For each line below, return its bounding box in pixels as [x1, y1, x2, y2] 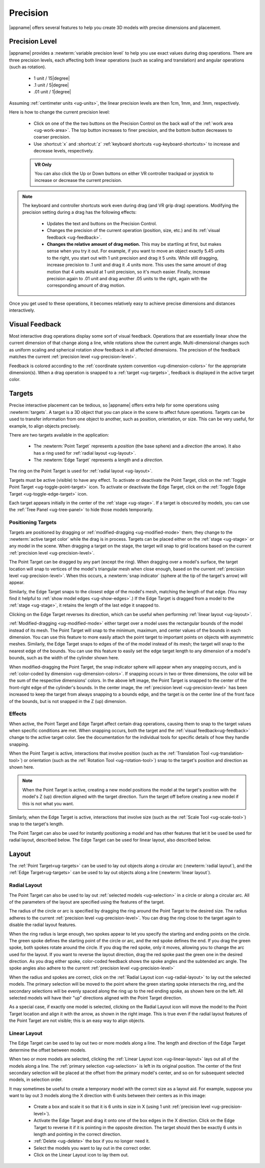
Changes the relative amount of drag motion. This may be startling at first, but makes [47, 241, 222, 247]
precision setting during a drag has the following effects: [22, 209, 137, 215]
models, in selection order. [9, 1077, 63, 1082]
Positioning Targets [9, 519, 57, 526]
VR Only [34, 161, 52, 167]
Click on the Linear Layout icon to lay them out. [33, 1152, 129, 1158]
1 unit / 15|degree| [33, 75, 70, 81]
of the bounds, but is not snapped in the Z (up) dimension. [9, 698, 127, 704]
